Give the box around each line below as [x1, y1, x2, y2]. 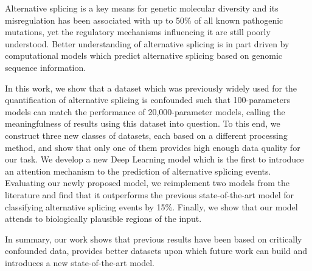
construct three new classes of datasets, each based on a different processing [5, 129, 288, 141]
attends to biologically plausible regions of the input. [5, 212, 202, 225]
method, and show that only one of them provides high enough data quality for [5, 141, 300, 153]
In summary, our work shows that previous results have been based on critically [5, 232, 302, 245]
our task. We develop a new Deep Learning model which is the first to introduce [5, 153, 304, 166]
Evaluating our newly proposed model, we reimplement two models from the [5, 176, 289, 189]
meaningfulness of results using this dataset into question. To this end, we [5, 117, 280, 130]
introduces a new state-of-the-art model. [5, 256, 154, 269]
